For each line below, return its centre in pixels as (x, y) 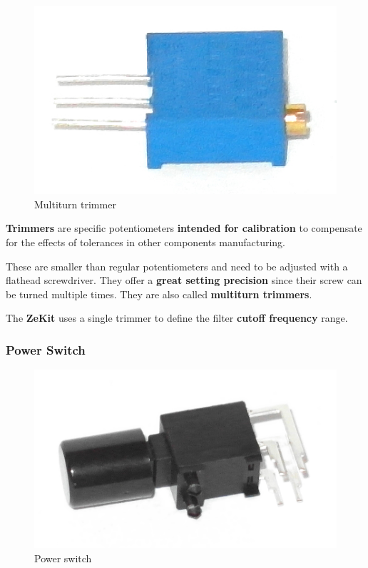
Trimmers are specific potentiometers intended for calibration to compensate (184, 228)
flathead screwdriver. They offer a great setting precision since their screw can (184, 280)
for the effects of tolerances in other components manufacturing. (145, 242)
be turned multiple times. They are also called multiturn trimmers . (159, 294)
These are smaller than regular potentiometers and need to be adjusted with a (177, 266)
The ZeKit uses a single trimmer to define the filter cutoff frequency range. (177, 318)
